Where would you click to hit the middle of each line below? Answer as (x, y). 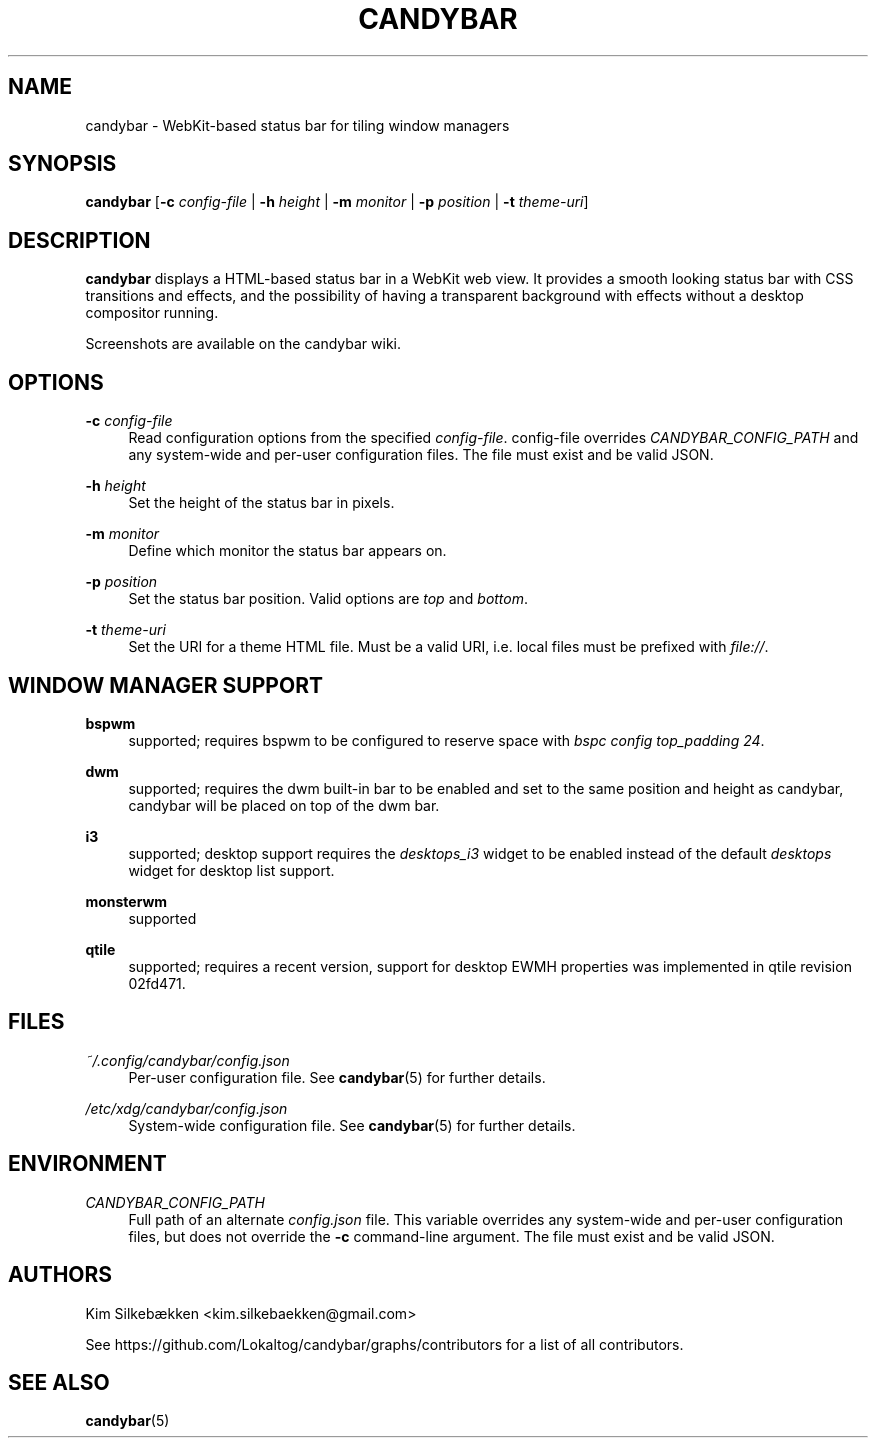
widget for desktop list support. (231, 870)
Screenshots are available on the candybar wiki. (243, 344)
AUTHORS (60, 1275)
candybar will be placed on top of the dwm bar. (284, 805)
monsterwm (126, 901)
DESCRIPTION (79, 240)
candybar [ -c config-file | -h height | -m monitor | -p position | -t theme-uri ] (337, 202)
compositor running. (152, 313)
